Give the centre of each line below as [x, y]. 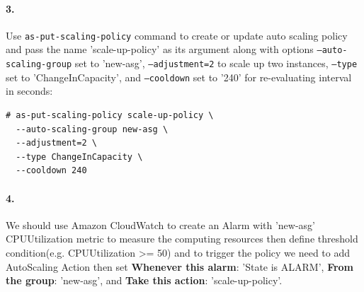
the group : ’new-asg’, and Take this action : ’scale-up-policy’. [144, 280]
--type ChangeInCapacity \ [79, 157]
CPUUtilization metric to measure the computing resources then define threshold [182, 239]
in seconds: [29, 91]
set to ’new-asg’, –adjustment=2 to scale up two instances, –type [216, 63]
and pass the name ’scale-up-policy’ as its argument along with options [160, 49]
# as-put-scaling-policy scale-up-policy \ [110, 116]
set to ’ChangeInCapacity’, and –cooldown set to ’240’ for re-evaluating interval [179, 77]
